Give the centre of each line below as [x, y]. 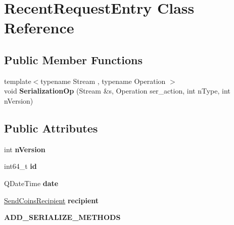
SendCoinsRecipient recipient [52, 200]
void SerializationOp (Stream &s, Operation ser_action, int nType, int [117, 91]
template [18, 81]
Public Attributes [51, 128]
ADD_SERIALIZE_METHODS [62, 217]
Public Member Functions [73, 59]
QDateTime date [31, 183]
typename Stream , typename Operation [103, 81]
